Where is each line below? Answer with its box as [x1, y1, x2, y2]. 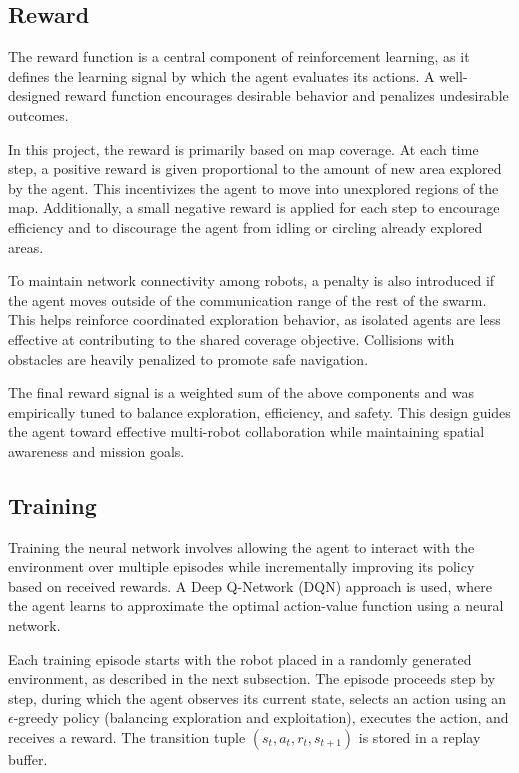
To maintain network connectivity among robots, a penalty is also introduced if [8, 270, 495, 291]
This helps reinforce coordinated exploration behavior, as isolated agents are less [8, 309, 501, 330]
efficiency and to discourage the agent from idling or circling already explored [8, 216, 483, 237]
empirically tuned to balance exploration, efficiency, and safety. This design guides [8, 401, 511, 422]
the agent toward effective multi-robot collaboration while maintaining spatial [8, 421, 485, 442]
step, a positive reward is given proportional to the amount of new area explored [8, 158, 502, 179]
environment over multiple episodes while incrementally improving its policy [8, 556, 475, 577]
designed [8, 85, 61, 106]
